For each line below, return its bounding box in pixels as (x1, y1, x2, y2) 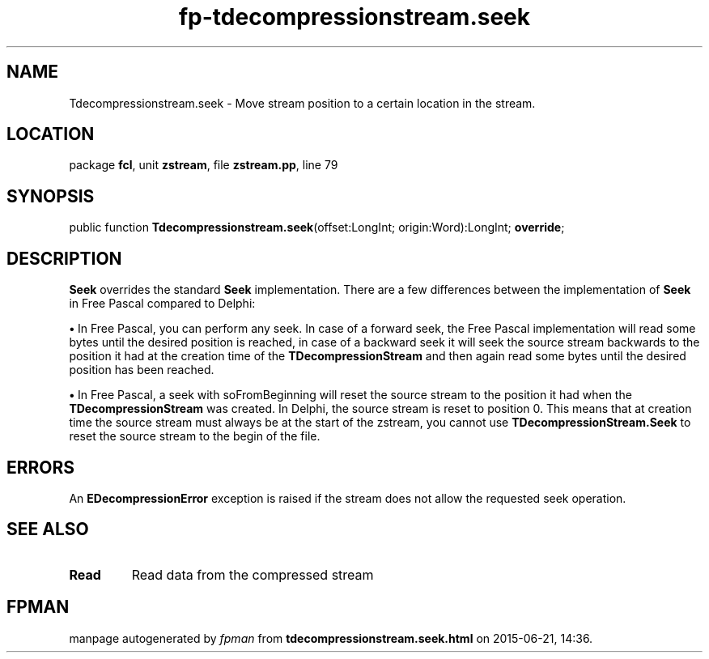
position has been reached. (69, 363, 214, 377)
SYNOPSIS (6, 185, 95, 206)
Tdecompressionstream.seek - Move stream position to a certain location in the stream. (69, 96, 536, 110)
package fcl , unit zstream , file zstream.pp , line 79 (69, 158, 338, 172)
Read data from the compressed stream (131, 566, 374, 583)
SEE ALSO (6, 519, 89, 540)
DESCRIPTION (6, 248, 122, 269)
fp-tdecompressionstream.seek (178, 3, 531, 31)
